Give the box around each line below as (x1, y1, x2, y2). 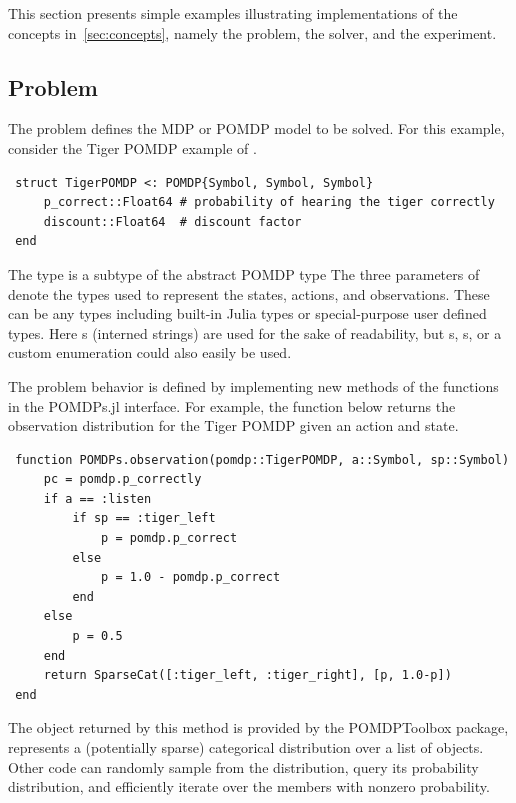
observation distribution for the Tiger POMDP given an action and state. (8, 415, 459, 436)
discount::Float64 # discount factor (43, 214, 302, 229)
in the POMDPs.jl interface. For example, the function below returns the (8, 395, 456, 416)
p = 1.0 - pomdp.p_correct (101, 570, 281, 585)
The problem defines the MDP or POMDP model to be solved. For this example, (8, 118, 505, 139)
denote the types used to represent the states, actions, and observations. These (8, 283, 490, 304)
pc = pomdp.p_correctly (43, 472, 202, 487)
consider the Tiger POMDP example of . (8, 137, 257, 158)
